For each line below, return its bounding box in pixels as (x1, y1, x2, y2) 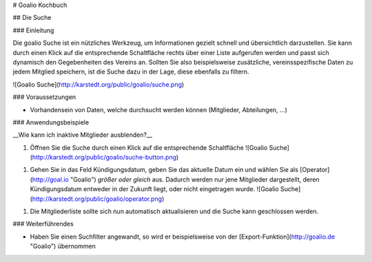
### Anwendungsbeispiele (12, 118, 90, 127)
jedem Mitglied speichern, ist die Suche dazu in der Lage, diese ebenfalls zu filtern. (12, 67, 249, 76)
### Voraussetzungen (12, 93, 76, 101)
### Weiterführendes (12, 220, 74, 228)
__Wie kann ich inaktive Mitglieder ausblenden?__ (12, 131, 153, 139)
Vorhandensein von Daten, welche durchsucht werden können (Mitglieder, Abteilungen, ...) (30, 105, 287, 113)
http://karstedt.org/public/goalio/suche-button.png (32, 153, 177, 162)
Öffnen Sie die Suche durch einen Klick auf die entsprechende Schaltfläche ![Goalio (30, 143, 268, 151)
